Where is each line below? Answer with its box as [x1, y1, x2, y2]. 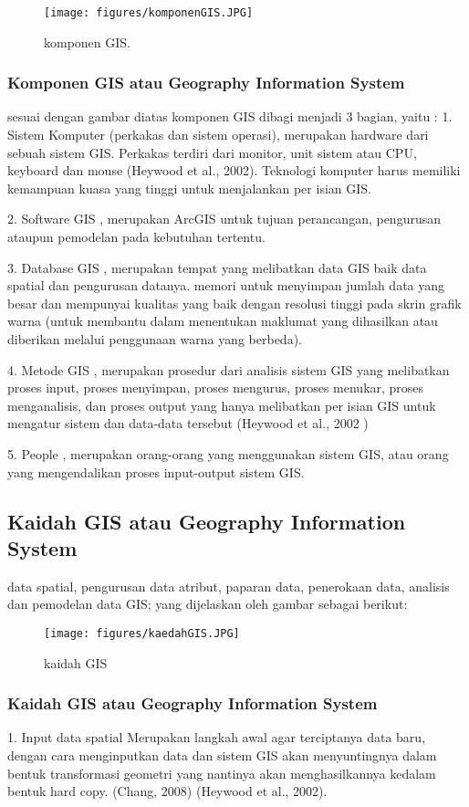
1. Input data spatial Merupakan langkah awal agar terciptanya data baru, [7, 728, 426, 747]
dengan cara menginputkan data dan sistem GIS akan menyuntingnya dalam [7, 746, 437, 764]
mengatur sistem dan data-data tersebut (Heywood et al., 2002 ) [7, 414, 369, 433]
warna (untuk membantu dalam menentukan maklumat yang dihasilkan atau [7, 311, 438, 330]
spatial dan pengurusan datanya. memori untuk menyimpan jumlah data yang [7, 276, 445, 295]
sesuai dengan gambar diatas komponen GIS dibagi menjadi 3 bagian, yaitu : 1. [7, 107, 453, 126]
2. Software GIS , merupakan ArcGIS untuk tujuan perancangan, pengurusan [7, 209, 442, 228]
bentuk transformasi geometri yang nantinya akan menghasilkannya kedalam [7, 763, 436, 782]
